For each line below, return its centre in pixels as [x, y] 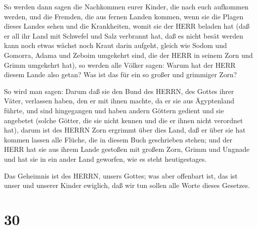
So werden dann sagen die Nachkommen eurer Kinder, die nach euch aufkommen [126, 6]
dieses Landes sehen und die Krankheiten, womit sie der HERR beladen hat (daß [127, 26]
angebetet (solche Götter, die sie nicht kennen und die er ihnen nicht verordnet [124, 120]
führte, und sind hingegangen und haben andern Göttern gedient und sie [114, 110]
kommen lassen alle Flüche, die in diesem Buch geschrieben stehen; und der [118, 139]
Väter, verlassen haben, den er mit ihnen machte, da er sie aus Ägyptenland [119, 101]
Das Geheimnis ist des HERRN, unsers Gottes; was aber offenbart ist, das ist [121, 175]
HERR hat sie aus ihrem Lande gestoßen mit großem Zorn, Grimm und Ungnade [127, 149]
